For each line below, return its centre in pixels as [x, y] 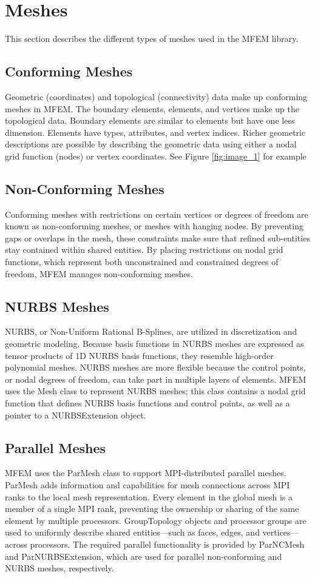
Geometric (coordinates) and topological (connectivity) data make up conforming [156, 96]
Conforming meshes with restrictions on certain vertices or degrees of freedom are [157, 214]
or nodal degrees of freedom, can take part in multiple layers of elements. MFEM [156, 379]
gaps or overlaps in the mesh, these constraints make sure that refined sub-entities [157, 237]
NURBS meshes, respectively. [59, 568]
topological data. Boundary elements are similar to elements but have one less [150, 120]
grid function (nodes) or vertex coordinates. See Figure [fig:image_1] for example [156, 156]
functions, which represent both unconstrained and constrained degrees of [142, 262]
